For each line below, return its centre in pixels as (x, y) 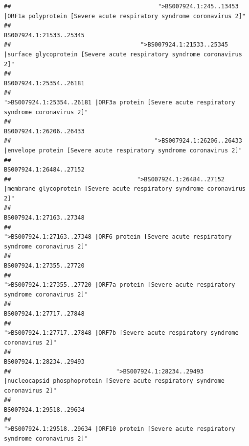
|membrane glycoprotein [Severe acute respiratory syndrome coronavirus (125, 189)
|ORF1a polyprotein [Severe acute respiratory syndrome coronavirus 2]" (125, 16)
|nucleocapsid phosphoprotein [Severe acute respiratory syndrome (114, 381)
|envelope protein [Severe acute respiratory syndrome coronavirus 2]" (123, 150)
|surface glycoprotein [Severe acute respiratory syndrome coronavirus (123, 54)
